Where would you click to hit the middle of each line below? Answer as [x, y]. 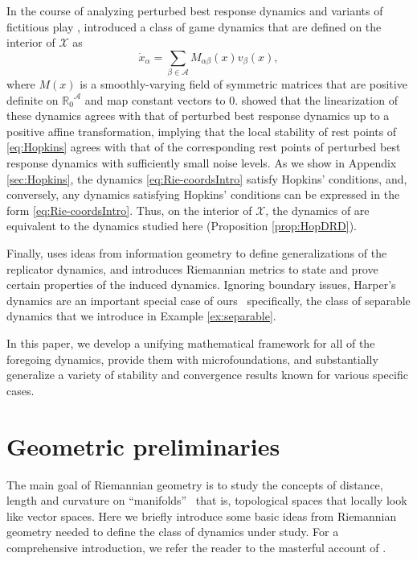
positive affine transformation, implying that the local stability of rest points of [202, 131]
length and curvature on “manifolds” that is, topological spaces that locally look [207, 500]
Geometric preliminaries [143, 445]
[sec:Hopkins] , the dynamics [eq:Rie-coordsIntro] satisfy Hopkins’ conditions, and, [207, 178]
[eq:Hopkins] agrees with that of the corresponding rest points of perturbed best [204, 147]
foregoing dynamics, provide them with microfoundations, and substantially [192, 359]
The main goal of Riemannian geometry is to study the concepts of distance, [195, 484]
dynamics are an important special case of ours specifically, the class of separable [208, 300]
